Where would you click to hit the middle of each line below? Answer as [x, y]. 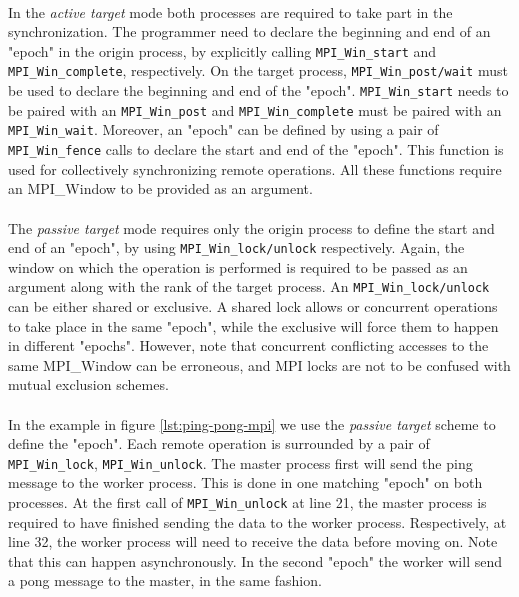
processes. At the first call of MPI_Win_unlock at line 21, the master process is [247, 502]
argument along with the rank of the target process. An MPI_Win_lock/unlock [249, 286]
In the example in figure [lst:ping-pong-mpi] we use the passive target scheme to [252, 423]
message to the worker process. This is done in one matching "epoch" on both [245, 482]
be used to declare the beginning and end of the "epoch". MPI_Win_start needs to [258, 90]
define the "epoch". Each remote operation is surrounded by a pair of [219, 443]
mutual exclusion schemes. [88, 384]
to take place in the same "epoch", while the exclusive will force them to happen [253, 325]
